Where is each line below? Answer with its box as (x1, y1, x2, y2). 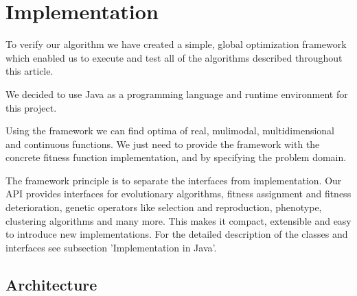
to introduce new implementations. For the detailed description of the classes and (5, 227, 348, 241)
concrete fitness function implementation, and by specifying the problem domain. (5, 150, 347, 164)
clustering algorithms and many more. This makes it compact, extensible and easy (5, 213, 352, 227)
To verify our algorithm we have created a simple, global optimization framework (5, 37, 347, 51)
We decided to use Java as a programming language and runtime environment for (5, 86, 348, 101)
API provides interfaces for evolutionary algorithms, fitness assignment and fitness (5, 186, 352, 201)
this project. (5, 100, 57, 114)
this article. (5, 64, 54, 78)
